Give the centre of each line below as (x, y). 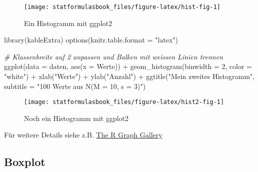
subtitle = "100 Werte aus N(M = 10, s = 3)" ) (75, 86)
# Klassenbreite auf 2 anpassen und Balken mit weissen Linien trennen (114, 56)
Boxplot (25, 162)
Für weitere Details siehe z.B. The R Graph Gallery (83, 135)
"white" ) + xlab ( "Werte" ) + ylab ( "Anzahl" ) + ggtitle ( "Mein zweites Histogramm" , (129, 76)
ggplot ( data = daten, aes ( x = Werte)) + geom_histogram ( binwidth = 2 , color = (128, 66)
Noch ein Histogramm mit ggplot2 (76, 118)
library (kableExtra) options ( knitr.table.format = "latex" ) (91, 40)
